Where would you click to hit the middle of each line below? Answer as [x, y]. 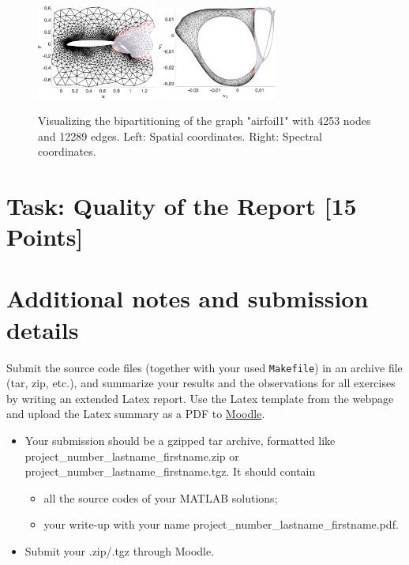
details [43, 329]
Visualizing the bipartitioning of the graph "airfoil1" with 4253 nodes [204, 120]
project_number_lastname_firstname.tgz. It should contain [170, 471]
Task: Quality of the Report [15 [182, 205]
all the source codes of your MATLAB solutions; [161, 497]
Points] [45, 237]
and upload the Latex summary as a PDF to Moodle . [136, 414]
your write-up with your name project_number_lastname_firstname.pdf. [221, 524]
